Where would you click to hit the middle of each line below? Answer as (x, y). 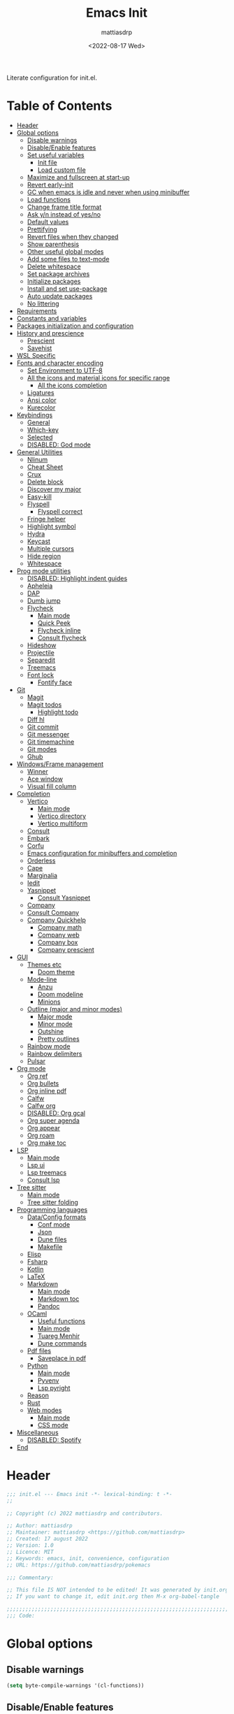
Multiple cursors (51, 548)
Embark (38, 838)
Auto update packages (60, 296)
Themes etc (44, 964)
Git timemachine (51, 742)
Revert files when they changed (73, 236)
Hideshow (42, 645)
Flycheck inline (59, 630)
